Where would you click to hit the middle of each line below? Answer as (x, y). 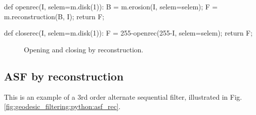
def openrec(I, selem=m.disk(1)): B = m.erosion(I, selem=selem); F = (111, 6)
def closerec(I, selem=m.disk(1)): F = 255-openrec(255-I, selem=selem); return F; (128, 33)
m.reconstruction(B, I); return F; (54, 16)
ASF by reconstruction (64, 76)
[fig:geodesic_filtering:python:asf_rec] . (62, 106)
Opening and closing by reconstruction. (84, 49)
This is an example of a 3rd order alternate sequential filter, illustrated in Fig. (123, 96)
